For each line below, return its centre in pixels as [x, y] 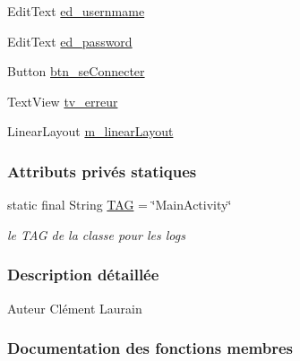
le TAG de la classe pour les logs [96, 234]
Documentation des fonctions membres [150, 348]
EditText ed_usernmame [76, 11]
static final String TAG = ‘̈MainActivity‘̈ [120, 205]
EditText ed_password [70, 41]
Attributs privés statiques [102, 171]
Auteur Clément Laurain [75, 308]
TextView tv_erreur [63, 101]
